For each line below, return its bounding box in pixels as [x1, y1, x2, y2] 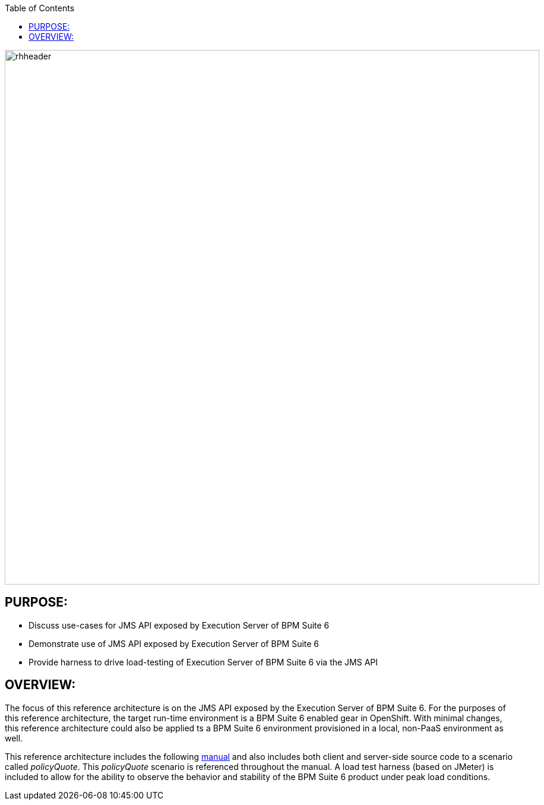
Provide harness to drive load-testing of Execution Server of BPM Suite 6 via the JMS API [29, 656, 378, 667]
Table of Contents [5, 3, 75, 13]
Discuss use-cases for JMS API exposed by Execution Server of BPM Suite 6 [29, 620, 330, 630]
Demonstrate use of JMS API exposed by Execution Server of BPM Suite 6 [29, 638, 320, 649]
